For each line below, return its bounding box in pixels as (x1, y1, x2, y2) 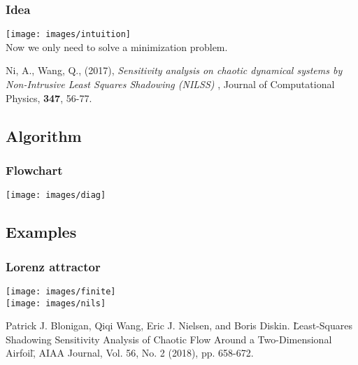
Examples (6, 221, 77, 243)
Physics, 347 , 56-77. (6, 90, 92, 105)
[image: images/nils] (6, 298, 106, 308)
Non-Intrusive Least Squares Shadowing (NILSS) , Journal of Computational (6, 77, 335, 92)
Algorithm (6, 124, 82, 146)
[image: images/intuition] (6, 29, 131, 40)
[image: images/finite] (6, 286, 116, 296)
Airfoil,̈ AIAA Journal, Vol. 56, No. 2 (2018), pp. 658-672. (6, 345, 254, 360)
